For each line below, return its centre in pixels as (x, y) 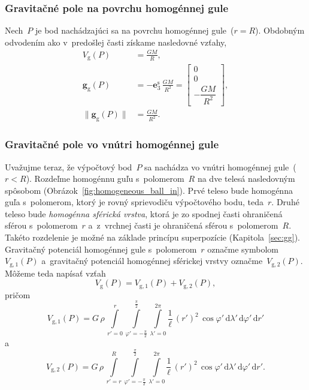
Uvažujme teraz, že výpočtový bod (69, 166)
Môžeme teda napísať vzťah (55, 273)
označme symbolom (243, 249)
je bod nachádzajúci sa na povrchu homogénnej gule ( (134, 30)
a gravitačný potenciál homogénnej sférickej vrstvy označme (152, 261)
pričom (18, 294)
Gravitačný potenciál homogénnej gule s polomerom (101, 249)
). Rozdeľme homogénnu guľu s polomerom (105, 178)
